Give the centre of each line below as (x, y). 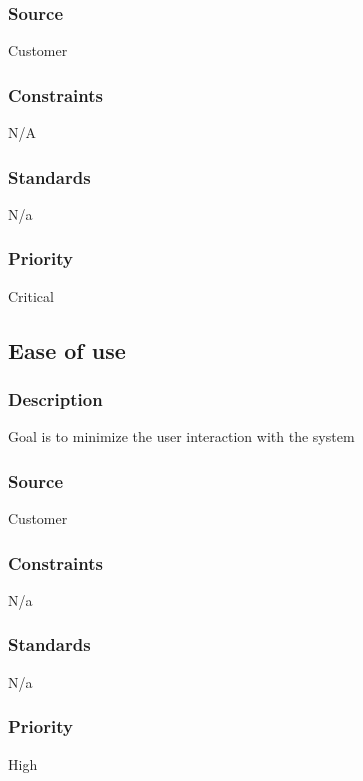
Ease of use (67, 349)
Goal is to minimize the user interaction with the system (181, 436)
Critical (31, 295)
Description (55, 398)
